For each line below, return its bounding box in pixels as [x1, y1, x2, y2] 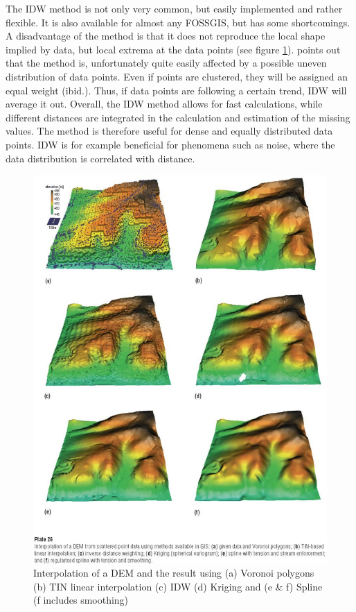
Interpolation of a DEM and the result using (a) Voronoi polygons [33, 566, 314, 580]
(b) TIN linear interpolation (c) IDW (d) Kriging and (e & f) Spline [33, 579, 323, 593]
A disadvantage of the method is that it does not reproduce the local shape [6, 28, 326, 43]
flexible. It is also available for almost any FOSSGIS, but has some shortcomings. [6, 15, 350, 29]
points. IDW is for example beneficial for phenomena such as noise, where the [6, 137, 335, 151]
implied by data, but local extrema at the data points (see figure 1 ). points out [6, 42, 341, 56]
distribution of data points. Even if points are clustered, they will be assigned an [6, 69, 348, 83]
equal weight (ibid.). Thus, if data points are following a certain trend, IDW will [6, 83, 347, 97]
